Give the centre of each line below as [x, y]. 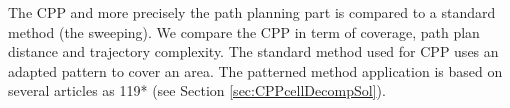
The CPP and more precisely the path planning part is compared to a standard [252, 12]
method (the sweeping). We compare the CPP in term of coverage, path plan [244, 31]
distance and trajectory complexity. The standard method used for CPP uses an [253, 51]
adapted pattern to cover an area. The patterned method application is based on [255, 70]
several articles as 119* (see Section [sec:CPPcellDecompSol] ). [197, 90]
